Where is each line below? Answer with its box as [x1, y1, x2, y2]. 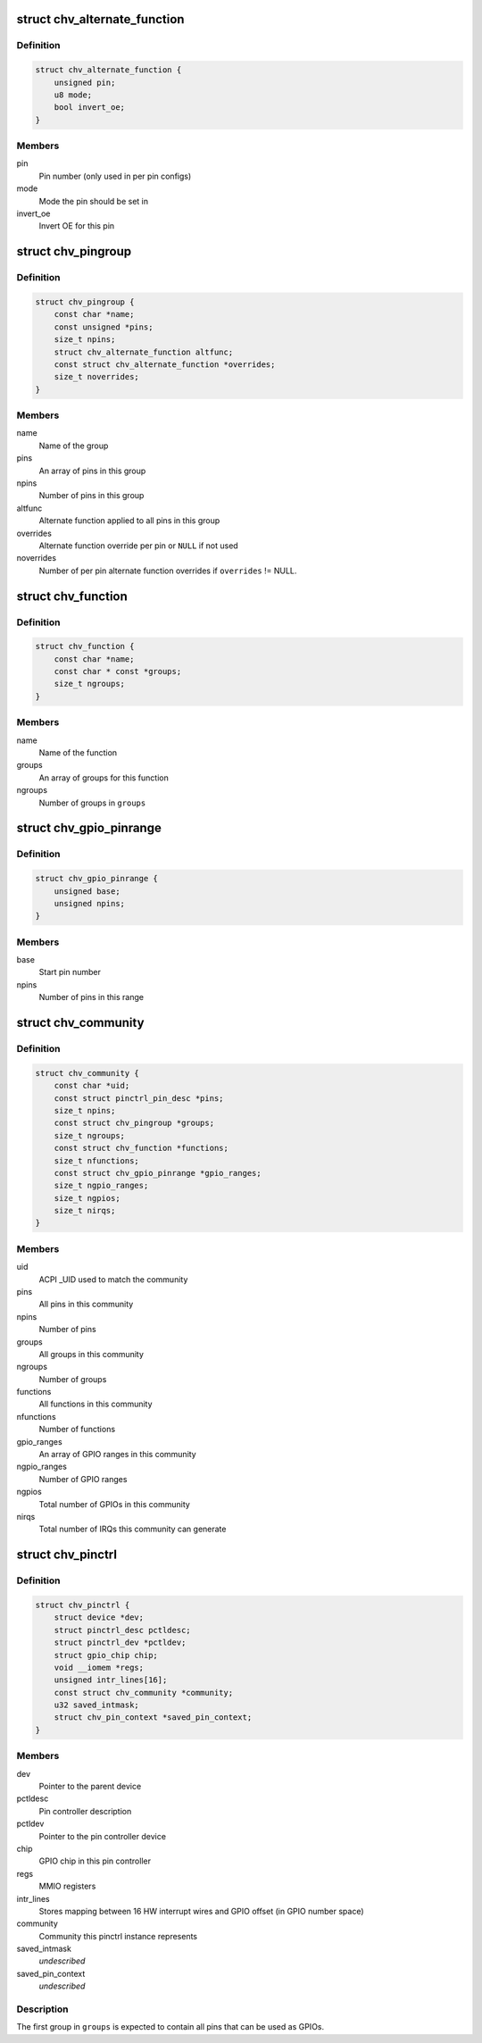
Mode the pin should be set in [38, 196, 149, 206]
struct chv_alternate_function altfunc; [54, 346, 234, 357]
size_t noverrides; [54, 371, 140, 382]
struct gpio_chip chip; [54, 1650, 158, 1660]
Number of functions [38, 1424, 116, 1435]
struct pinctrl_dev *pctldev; [54, 1638, 187, 1647]
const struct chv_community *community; [54, 1688, 234, 1697]
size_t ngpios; [54, 1193, 120, 1203]
